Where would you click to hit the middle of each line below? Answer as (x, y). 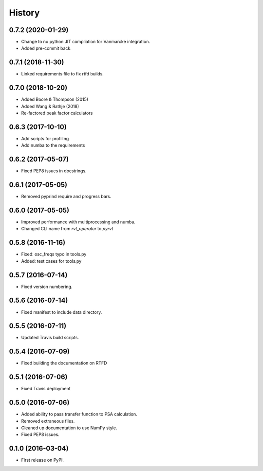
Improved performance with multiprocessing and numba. (78, 222)
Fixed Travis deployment (46, 389)
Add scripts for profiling (45, 138)
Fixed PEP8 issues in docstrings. (54, 171)
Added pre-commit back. (46, 48)
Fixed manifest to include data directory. (62, 312)
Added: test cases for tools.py (51, 261)
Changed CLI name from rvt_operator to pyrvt (67, 229)
